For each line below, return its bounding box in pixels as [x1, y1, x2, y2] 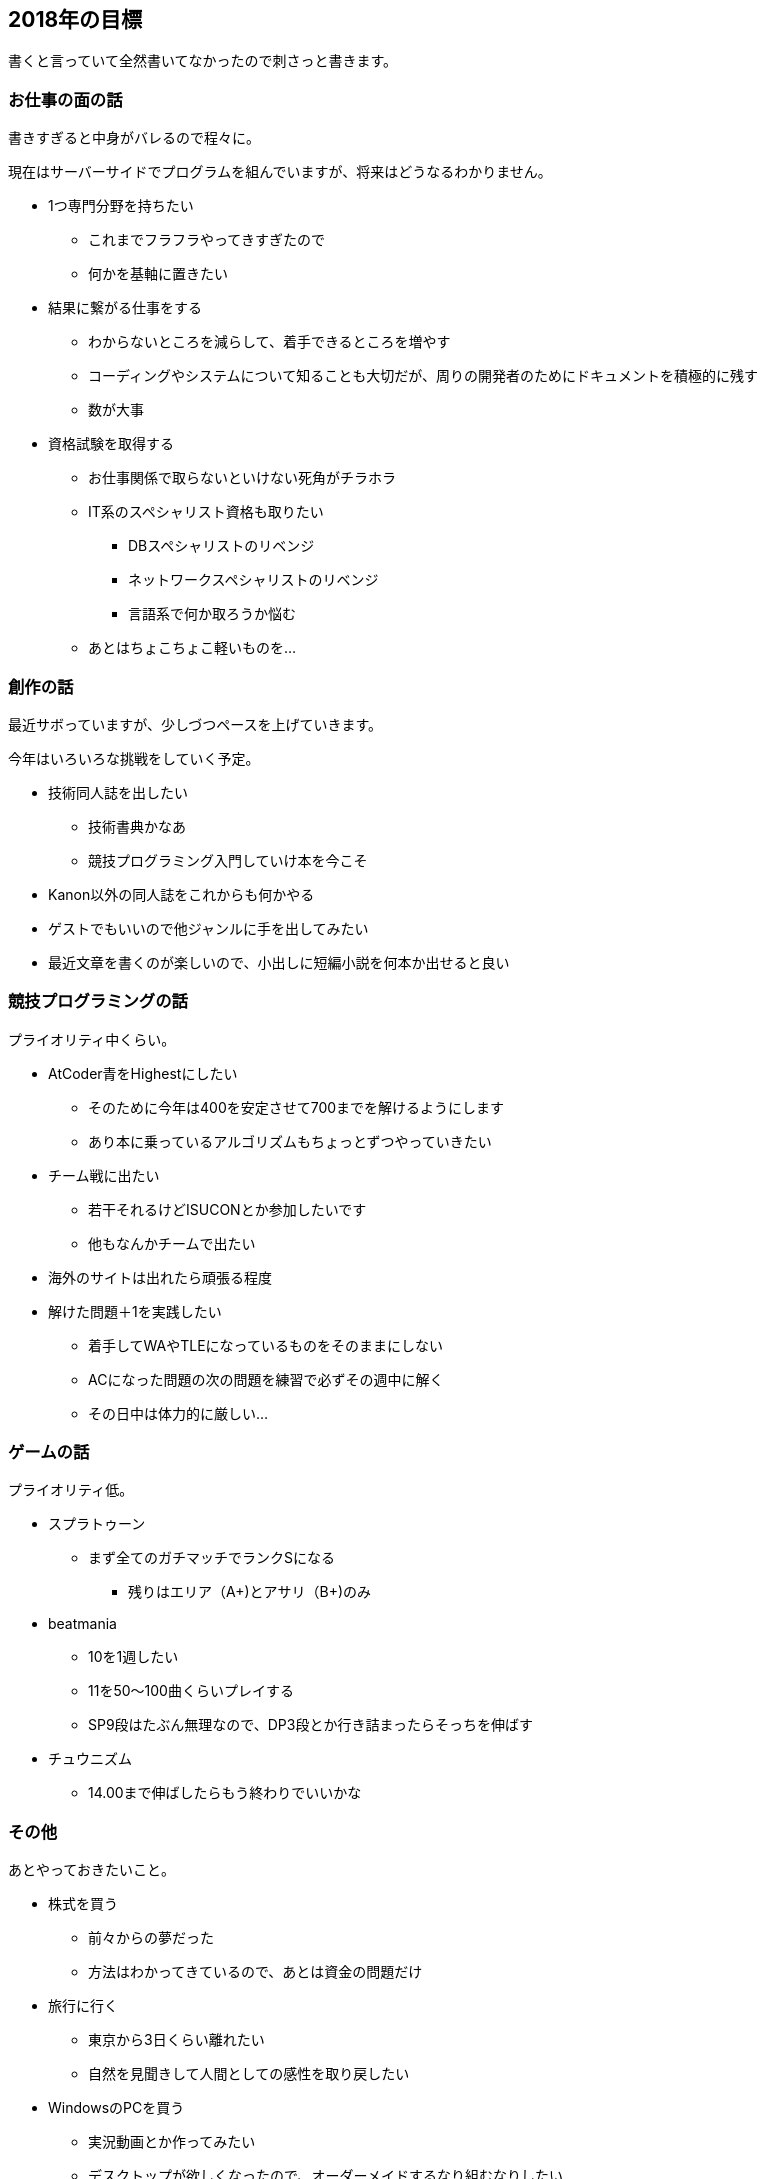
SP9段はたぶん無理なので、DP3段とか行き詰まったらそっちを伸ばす [88, 1716, 533, 1734]
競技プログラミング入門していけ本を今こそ [88, 851, 368, 869]
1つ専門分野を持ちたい [48, 197, 194, 215]
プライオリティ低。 [8, 1481, 134, 1499]
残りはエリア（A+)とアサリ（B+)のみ [128, 1583, 372, 1601]
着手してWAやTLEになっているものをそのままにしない [88, 1336, 443, 1354]
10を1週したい [88, 1648, 179, 1666]
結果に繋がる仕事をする [48, 299, 202, 317]
